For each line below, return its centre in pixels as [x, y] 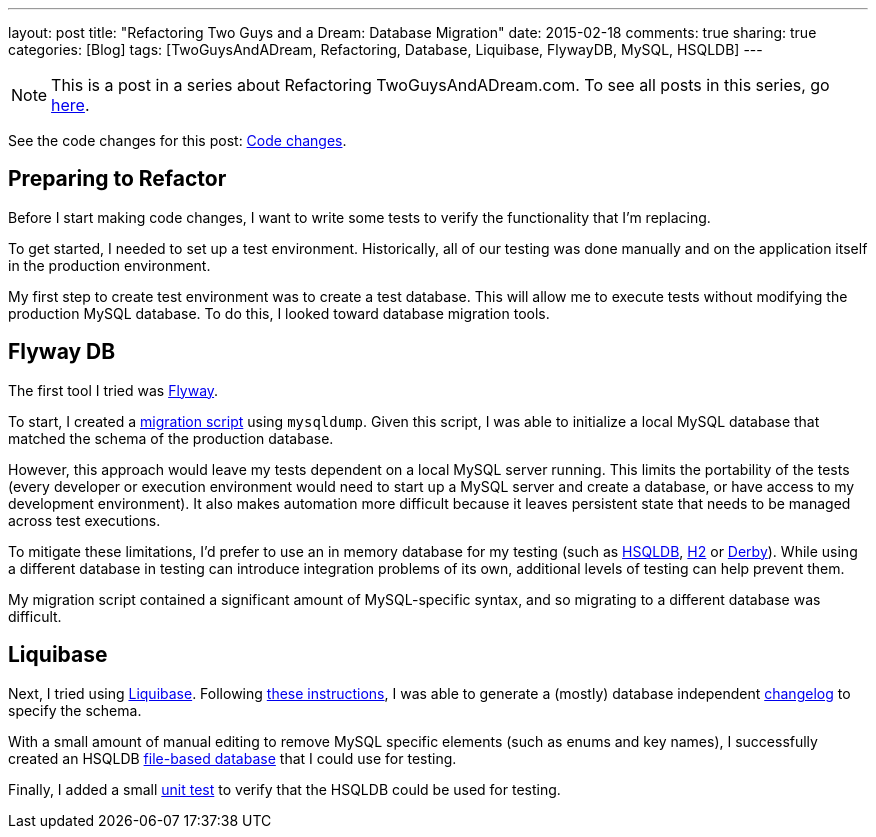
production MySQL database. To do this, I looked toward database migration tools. [279, 313]
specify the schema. [75, 710]
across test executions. [84, 520]
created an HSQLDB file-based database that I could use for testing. [232, 758]
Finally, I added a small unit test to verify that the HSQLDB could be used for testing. [284, 789]
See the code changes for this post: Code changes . [177, 140]
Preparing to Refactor [117, 179]
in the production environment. [109, 265]
